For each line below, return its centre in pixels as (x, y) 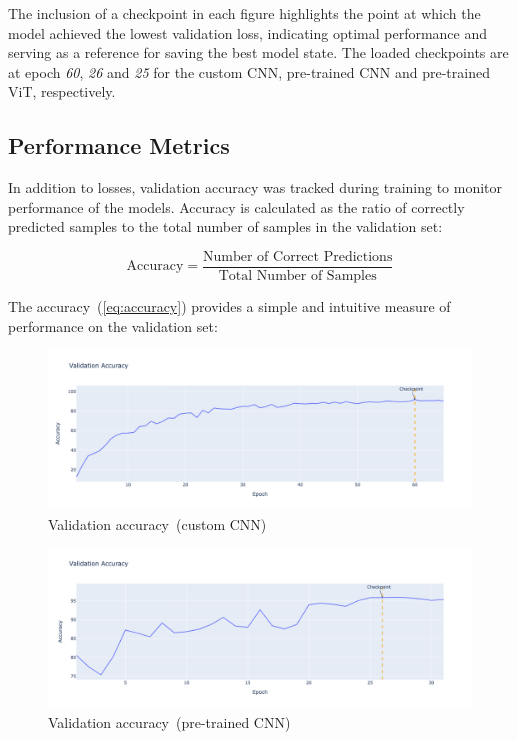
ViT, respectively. (62, 91)
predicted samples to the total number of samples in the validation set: (225, 226)
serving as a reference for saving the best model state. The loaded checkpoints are (258, 52)
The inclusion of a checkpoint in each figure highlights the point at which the (244, 13)
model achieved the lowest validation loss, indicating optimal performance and (248, 32)
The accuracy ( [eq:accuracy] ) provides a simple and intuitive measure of (229, 306)
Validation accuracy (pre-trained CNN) (169, 721)
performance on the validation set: (113, 325)
